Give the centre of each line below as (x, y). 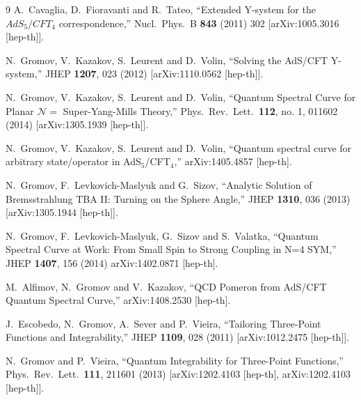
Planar (20, 110)
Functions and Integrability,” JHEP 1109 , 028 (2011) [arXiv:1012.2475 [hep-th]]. (178, 337)
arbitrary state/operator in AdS (73, 161)
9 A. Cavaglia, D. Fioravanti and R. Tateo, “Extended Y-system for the (161, 9)
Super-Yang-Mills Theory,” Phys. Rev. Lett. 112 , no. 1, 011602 (200, 110)
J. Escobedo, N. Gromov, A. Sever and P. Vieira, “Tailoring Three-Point (163, 323)
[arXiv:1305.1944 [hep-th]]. (62, 212)
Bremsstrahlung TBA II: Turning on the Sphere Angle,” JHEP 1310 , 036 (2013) (178, 198)
